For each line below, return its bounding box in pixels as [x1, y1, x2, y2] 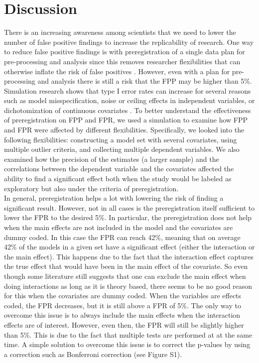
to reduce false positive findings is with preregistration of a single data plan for [4, 46, 245, 57]
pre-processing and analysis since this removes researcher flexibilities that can [4, 56, 241, 66]
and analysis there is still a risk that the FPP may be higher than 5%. [37, 76, 252, 86]
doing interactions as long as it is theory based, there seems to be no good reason [4, 280, 253, 291]
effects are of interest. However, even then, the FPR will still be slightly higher [4, 319, 244, 330]
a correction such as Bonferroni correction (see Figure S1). [4, 349, 182, 359]
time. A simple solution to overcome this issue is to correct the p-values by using [4, 339, 251, 350]
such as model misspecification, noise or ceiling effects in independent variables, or [4, 95, 255, 106]
